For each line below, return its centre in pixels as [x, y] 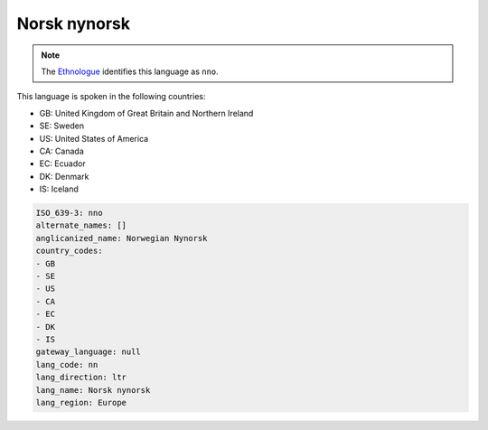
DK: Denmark [64, 176]
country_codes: [69, 251]
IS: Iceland [59, 189]
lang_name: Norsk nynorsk [93, 390]
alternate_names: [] [81, 225]
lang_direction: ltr [81, 378]
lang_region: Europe [81, 402]
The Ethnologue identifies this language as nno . [130, 71]
